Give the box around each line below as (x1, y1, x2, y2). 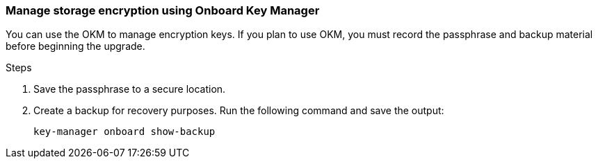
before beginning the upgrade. (6, 40, 145, 53)
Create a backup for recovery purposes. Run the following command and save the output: (33, 104, 444, 117)
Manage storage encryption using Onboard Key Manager (6, 3, 320, 17)
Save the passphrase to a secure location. (33, 83, 226, 95)
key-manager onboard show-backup (33, 126, 216, 138)
